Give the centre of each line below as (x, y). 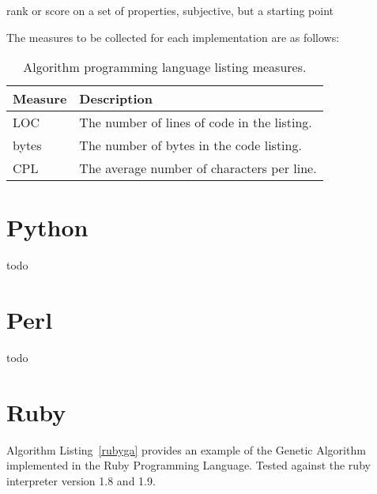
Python (47, 227)
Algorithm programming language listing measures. (165, 67)
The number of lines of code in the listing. (196, 123)
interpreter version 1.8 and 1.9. (81, 480)
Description (116, 99)
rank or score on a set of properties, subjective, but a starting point (170, 10)
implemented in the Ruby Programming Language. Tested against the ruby (188, 465)
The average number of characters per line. (198, 168)
